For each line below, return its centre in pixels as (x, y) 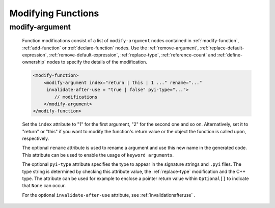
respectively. (36, 139)
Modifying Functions (54, 13)
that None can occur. (44, 186)
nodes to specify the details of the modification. (97, 62)
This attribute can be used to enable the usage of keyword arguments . (98, 155)
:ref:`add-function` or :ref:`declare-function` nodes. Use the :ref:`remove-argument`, (111, 48)
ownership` (34, 62)
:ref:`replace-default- (222, 48)
